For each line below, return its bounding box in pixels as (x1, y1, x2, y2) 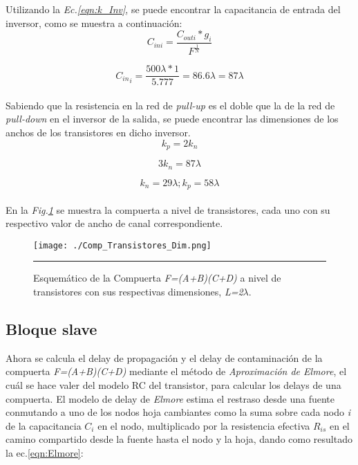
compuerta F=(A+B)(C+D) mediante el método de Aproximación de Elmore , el (6, 364, 347, 379)
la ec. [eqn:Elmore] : (6, 446, 84, 459)
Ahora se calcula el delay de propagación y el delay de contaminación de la (6, 350, 323, 365)
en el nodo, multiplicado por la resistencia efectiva (97, 418, 310, 432)
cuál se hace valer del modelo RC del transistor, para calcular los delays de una (6, 378, 341, 392)
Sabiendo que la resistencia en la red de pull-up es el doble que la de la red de (6, 98, 335, 112)
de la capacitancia (6, 418, 82, 432)
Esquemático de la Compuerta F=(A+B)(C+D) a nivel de (33, 271, 281, 285)
